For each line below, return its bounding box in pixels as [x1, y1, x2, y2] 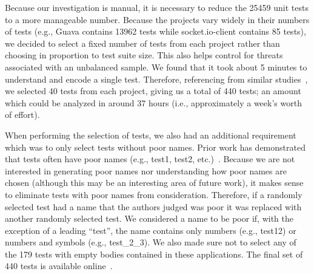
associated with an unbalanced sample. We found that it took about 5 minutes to [5, 60, 307, 73]
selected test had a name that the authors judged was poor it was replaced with [5, 200, 302, 213]
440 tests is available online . [5, 259, 113, 272]
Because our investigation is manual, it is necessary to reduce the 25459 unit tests [5, 1, 309, 13]
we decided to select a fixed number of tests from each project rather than [5, 36, 280, 49]
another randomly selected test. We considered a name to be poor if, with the [5, 212, 293, 225]
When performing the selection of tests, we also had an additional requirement [5, 128, 296, 141]
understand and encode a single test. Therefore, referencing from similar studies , [5, 72, 308, 85]
